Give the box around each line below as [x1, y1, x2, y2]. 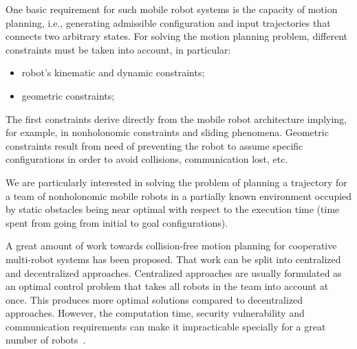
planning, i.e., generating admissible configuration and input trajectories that [6, 15, 331, 30]
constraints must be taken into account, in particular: [6, 42, 231, 56]
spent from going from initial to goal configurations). [6, 215, 228, 229]
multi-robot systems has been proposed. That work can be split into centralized [6, 251, 341, 266]
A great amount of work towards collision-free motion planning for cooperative [6, 238, 337, 253]
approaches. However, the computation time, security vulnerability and [6, 306, 305, 320]
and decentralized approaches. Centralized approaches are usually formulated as [6, 265, 342, 280]
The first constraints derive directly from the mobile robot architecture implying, [6, 111, 347, 126]
